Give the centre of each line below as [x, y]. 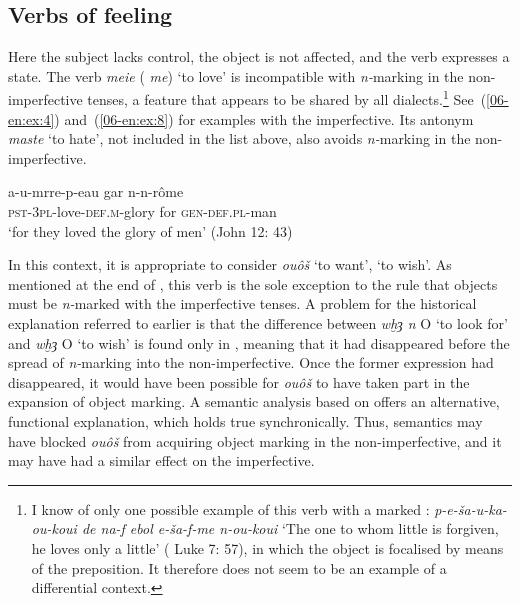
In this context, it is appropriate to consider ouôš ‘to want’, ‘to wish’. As [230, 264]
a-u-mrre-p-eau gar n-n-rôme [96, 191]
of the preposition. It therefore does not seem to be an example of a [239, 567]
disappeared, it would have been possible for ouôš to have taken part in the [239, 381]
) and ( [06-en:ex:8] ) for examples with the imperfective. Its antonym [264, 118]
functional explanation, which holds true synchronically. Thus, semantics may [245, 420]
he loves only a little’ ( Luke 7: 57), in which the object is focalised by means [267, 547]
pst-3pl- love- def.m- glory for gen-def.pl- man [142, 211]
